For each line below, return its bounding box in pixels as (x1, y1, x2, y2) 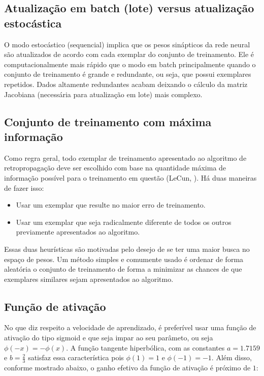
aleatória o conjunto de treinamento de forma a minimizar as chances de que (4, 264, 242, 274)
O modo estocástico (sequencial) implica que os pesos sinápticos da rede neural (4, 39, 250, 49)
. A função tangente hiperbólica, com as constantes (66, 342, 225, 353)
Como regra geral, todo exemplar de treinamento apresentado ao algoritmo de (4, 152, 247, 163)
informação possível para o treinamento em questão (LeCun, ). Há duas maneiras (4, 172, 257, 183)
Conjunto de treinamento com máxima (4, 113, 212, 129)
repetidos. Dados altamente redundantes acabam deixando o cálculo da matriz (4, 78, 248, 89)
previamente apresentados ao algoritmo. (16, 226, 140, 237)
